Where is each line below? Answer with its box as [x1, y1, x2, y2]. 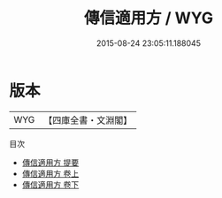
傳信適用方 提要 [21, 156, 80, 168]
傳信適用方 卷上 [21, 168, 80, 179]
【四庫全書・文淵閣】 [43, 114, 133, 126]
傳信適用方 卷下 [21, 179, 80, 190]
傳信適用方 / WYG [83, 8, 214, 28]
